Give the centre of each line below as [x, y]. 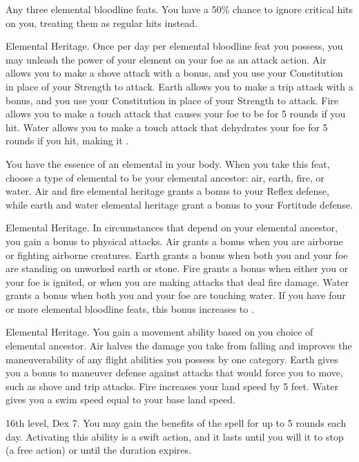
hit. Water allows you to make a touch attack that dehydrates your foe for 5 [167, 127]
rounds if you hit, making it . [67, 141]
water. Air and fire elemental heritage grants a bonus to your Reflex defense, [167, 191]
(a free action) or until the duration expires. [98, 450]
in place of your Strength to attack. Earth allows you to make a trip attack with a [179, 86]
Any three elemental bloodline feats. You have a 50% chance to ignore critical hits [179, 9]
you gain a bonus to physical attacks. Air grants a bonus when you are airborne [174, 241]
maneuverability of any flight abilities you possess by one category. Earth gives [172, 359]
